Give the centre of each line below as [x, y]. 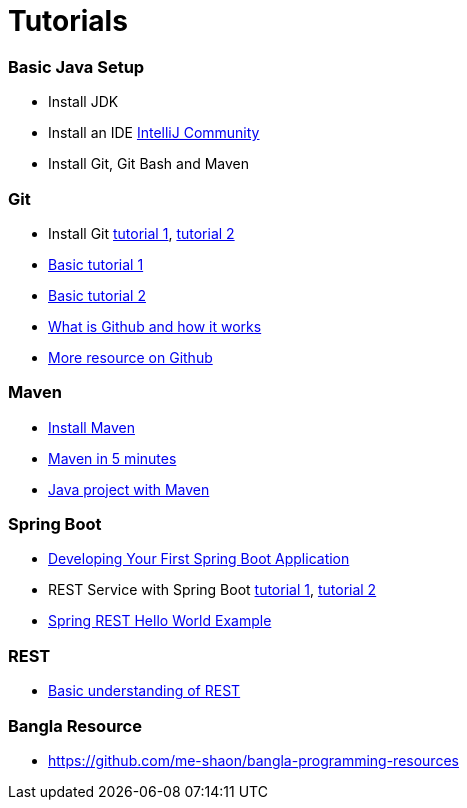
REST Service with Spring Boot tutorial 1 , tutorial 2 [212, 590]
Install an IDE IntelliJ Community [154, 133]
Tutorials [68, 21]
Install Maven [91, 427]
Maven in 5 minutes [112, 458]
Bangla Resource [75, 725]
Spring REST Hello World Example [160, 621]
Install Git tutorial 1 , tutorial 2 [141, 233]
